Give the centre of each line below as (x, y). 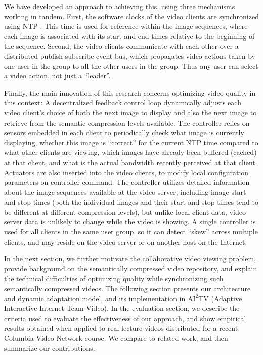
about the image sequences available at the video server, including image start (125, 192)
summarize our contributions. (50, 348)
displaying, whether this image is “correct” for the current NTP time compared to (131, 142)
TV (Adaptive (220, 298)
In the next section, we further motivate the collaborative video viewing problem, (130, 259)
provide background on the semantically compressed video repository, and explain (131, 268)
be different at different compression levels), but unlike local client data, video (125, 211)
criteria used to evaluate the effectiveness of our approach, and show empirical (125, 318)
